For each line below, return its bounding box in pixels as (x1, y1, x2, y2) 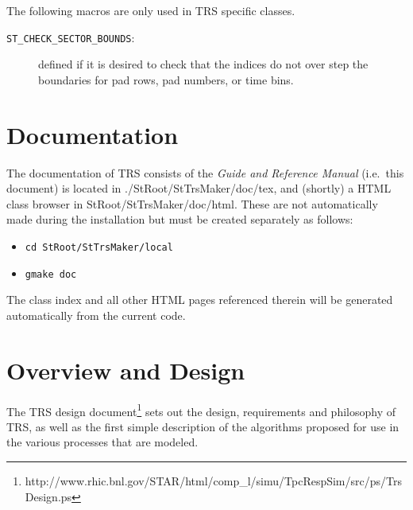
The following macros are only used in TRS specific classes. (6, 2, 295, 18)
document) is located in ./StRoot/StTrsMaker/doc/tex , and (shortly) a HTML (6, 180, 392, 197)
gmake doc (25, 268, 77, 280)
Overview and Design (6, 353, 245, 386)
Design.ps (25, 488, 72, 504)
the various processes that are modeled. (6, 434, 199, 450)
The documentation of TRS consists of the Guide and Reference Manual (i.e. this (6, 164, 404, 181)
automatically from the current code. (6, 306, 186, 323)
